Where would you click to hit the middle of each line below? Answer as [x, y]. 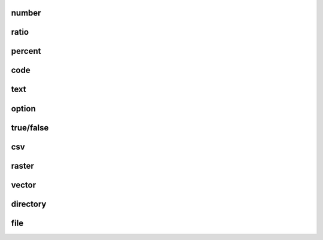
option [23, 109]
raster [22, 165]
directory [29, 204]
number [26, 13]
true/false [30, 128]
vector [23, 185]
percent [26, 51]
